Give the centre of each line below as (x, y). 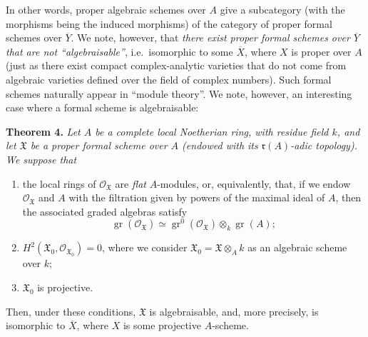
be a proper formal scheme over (99, 145)
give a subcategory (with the (282, 9)
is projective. (65, 287)
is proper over (321, 51)
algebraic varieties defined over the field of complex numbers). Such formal (169, 79)
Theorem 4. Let (43, 131)
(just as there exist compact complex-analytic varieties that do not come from (176, 65)
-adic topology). (324, 145)
